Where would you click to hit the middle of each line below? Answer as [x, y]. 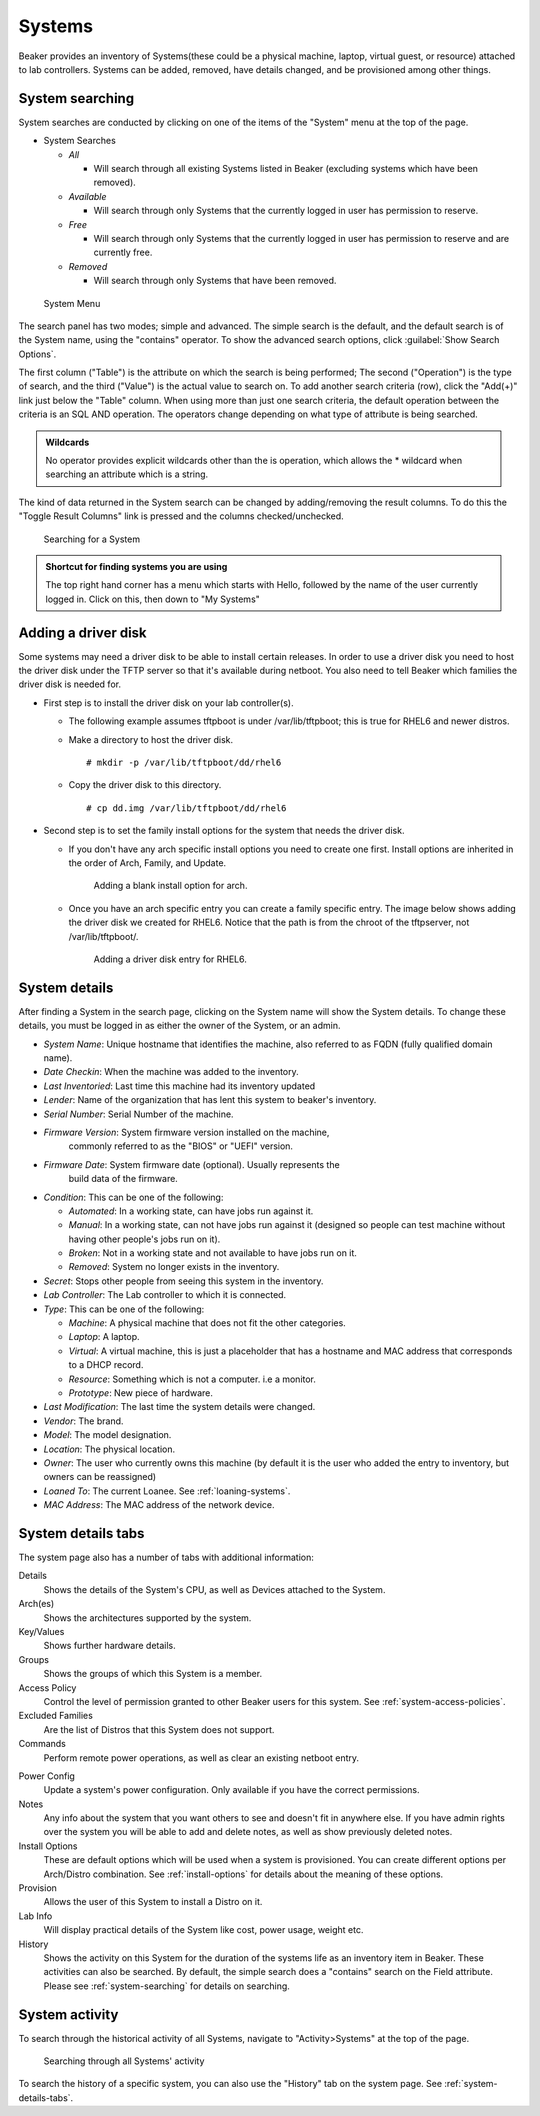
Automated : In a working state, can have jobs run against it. [191, 1211]
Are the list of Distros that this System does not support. [159, 1729]
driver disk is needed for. [70, 684]
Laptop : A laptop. [104, 1337]
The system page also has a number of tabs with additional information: [166, 1557]
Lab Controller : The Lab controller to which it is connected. [165, 1295]
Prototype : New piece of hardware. [141, 1393]
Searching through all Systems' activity [124, 2061]
